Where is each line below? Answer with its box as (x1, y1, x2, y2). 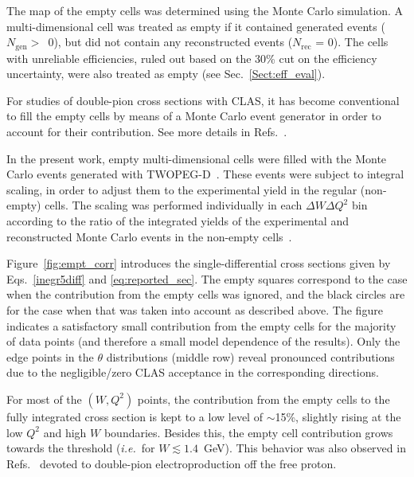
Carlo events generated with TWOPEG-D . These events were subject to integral (6, 166, 404, 182)
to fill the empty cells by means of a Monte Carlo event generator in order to (6, 108, 381, 124)
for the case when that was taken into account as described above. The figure (6, 301, 383, 318)
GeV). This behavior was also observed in (203, 440, 406, 456)
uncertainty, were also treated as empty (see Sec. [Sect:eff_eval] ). (6, 65, 326, 82)
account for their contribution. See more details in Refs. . (6, 123, 287, 140)
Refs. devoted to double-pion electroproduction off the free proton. (6, 455, 337, 471)
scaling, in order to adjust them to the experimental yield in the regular (6, 181, 357, 197)
